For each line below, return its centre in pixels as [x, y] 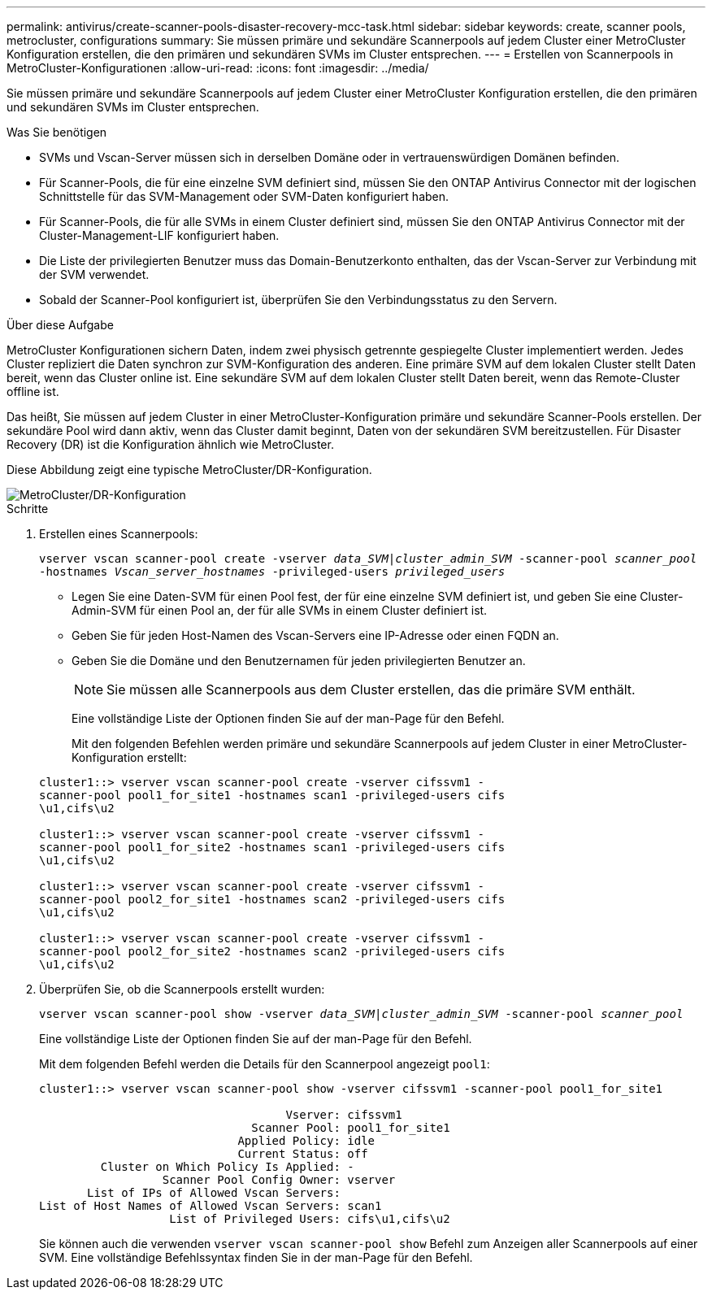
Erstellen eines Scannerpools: [119, 534]
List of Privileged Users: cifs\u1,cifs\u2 [310, 1219]
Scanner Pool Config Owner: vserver [279, 1180]
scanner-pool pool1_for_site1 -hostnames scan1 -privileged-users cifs [272, 795]
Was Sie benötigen [57, 132]
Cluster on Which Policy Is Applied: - [227, 1167]
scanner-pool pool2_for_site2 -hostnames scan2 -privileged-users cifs [272, 951]
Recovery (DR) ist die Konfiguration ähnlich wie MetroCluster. [170, 444]
